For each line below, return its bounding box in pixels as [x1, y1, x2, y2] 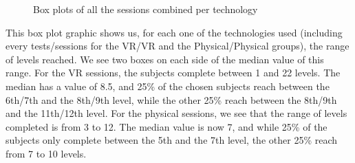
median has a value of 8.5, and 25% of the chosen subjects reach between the [6, 78, 330, 93]
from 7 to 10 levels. [6, 146, 87, 160]
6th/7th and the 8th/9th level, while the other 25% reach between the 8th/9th [6, 92, 337, 107]
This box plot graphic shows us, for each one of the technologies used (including [6, 25, 343, 39]
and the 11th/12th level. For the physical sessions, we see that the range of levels [6, 106, 347, 120]
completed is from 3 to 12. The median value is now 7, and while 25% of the [6, 119, 327, 133]
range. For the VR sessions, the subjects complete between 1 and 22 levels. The [6, 65, 341, 80]
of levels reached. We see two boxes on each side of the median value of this [6, 52, 324, 66]
